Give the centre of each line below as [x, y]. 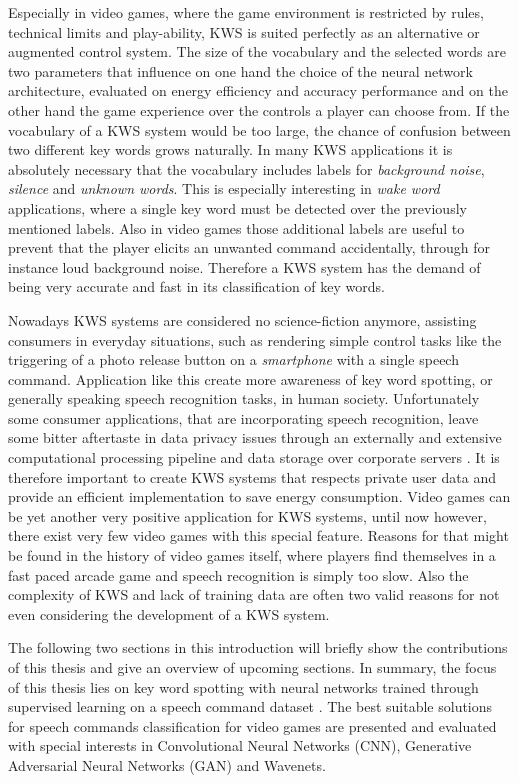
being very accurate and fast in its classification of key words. [196, 286]
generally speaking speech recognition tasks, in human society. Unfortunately [244, 398]
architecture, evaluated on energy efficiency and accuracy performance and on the [258, 90]
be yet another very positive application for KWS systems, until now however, [247, 515]
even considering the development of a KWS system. [169, 613]
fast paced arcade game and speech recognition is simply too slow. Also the [238, 574]
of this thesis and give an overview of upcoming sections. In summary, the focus [252, 667]
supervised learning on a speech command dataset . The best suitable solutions [250, 706]
